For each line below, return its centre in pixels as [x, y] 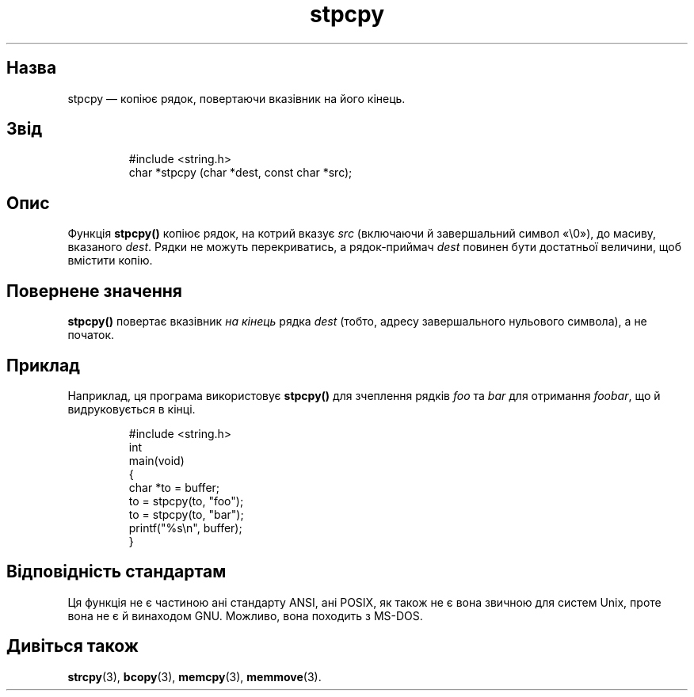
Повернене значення [94, 291]
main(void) [156, 460]
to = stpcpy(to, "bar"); [186, 514]
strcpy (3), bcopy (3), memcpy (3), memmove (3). [194, 676]
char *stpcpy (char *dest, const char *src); [240, 173]
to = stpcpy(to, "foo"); [186, 501]
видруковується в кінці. [132, 409]
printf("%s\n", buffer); [185, 528]
